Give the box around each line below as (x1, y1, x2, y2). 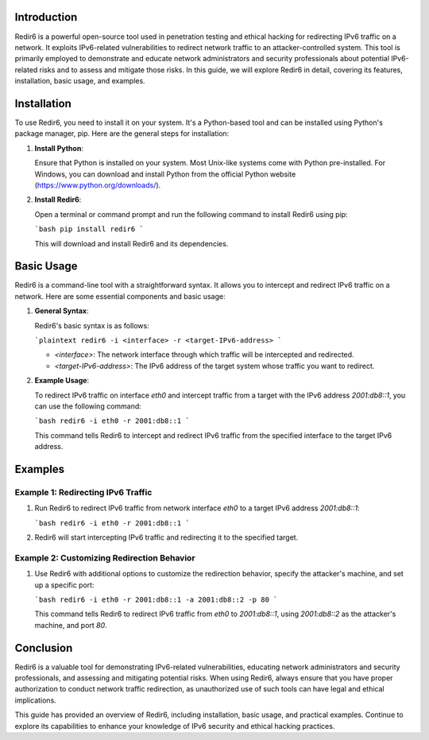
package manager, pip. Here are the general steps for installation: (14, 129, 230, 138)
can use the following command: (34, 401, 142, 411)
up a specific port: (34, 580, 95, 590)
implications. (14, 695, 57, 705)
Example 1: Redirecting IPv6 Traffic (14, 486, 153, 498)
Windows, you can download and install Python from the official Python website (34, 169, 296, 179)
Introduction (14, 10, 78, 24)
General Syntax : (34, 306, 89, 316)
